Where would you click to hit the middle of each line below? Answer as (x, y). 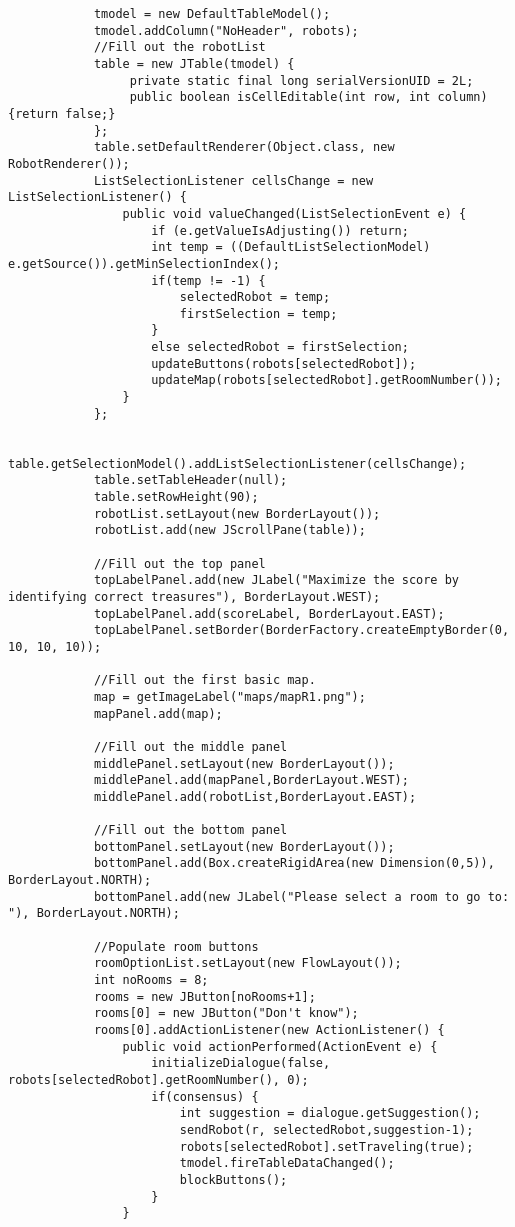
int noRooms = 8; (151, 980)
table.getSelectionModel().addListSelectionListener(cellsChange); (237, 463)
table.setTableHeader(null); (190, 480)
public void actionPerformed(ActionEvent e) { (280, 1046)
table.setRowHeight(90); (176, 497)
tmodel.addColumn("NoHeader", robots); (226, 30)
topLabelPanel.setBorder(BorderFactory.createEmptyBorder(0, (301, 630)
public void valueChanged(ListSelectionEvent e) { (294, 213)
